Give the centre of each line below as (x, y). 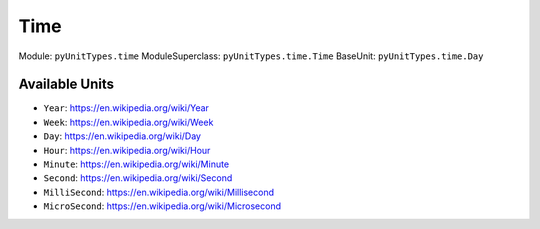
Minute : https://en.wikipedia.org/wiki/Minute (136, 164)
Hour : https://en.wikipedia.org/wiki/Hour (127, 150)
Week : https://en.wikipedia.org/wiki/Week (128, 122)
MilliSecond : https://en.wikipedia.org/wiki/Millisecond (159, 192)
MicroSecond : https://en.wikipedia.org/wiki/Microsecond (162, 206)
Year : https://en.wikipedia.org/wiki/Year (126, 108)
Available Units (66, 84)
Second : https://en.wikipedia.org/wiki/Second (138, 178)
